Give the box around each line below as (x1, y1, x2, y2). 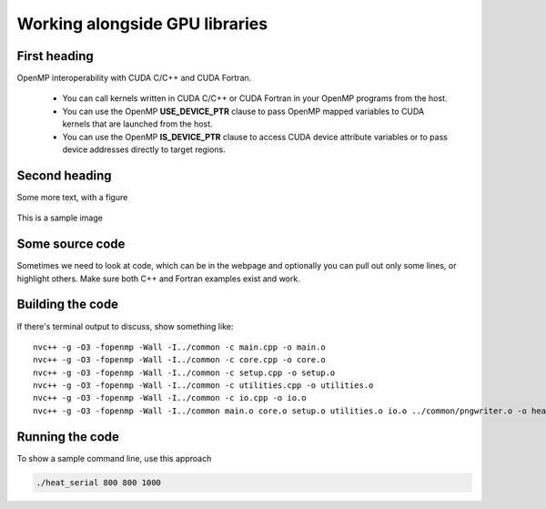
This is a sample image (16, 212, 104, 223)
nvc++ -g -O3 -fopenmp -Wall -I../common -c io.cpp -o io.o (33, 392, 307, 403)
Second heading (16, 168, 113, 183)
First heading (16, 48, 95, 64)
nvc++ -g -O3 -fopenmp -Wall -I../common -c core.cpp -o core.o (33, 355, 327, 365)
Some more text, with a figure (16, 191, 128, 202)
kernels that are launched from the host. (62, 118, 213, 129)
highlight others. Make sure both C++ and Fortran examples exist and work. (16, 273, 300, 284)
